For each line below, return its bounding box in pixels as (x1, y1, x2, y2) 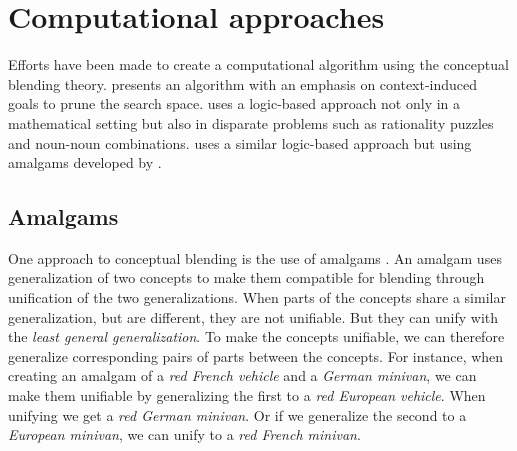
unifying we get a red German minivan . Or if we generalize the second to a (8, 404, 467, 425)
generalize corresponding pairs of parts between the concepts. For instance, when (8, 345, 504, 366)
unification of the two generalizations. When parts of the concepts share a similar (8, 287, 506, 308)
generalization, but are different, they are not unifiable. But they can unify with (8, 306, 499, 327)
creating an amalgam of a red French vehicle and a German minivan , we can (8, 365, 477, 386)
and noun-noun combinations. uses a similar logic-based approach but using (8, 132, 472, 153)
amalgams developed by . (8, 152, 162, 173)
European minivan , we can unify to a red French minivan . (8, 424, 361, 445)
